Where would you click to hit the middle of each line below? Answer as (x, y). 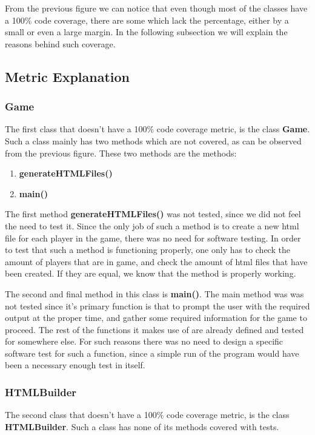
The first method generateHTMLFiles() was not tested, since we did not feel (153, 214)
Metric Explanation (68, 76)
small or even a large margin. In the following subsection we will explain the (146, 32)
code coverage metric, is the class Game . (233, 129)
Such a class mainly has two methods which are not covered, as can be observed (153, 140)
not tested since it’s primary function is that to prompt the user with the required (157, 305)
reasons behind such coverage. (60, 43)
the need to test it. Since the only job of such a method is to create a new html (152, 225)
